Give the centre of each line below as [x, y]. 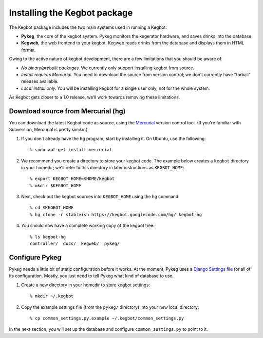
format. [28, 50]
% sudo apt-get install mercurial [71, 150]
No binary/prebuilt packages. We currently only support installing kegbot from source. [108, 68]
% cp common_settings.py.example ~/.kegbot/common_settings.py [107, 318]
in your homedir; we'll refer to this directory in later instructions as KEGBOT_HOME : [103, 167]
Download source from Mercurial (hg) [67, 111]
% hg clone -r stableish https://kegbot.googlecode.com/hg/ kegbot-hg [116, 214]
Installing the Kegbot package [71, 13]
